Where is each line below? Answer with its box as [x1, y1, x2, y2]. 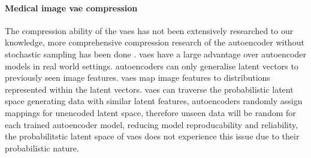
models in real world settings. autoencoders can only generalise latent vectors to [5, 59, 298, 72]
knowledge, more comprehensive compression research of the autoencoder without [5, 36, 304, 48]
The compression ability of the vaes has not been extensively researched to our [5, 24, 294, 37]
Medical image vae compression [5, 1, 138, 14]
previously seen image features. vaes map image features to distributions [5, 71, 270, 84]
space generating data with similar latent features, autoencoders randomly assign [5, 95, 303, 107]
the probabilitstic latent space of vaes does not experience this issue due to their [5, 130, 300, 142]
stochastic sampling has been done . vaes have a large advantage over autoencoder [5, 47, 306, 60]
